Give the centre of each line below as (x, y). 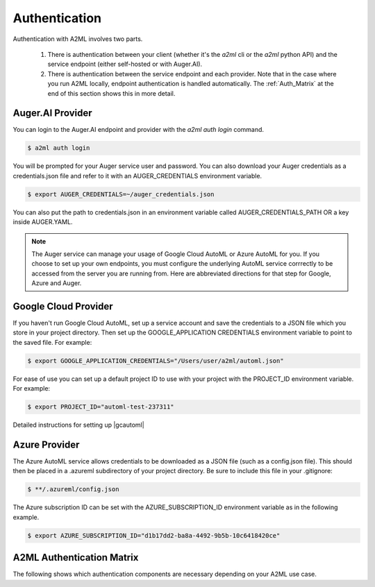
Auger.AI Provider (53, 113)
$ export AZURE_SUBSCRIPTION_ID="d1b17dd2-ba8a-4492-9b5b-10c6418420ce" (154, 535)
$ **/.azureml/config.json (73, 490)
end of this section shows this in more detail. (111, 93)
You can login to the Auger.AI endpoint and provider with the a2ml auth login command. (138, 130)
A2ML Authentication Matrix (76, 558)
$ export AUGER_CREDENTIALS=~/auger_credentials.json (121, 194)
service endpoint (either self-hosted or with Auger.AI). (125, 64)
